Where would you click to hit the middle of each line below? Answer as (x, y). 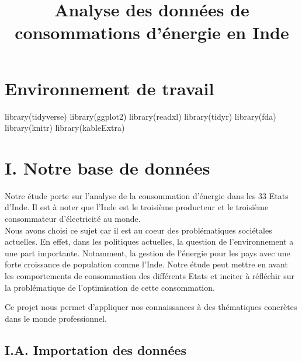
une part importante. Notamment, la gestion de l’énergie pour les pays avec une (147, 253)
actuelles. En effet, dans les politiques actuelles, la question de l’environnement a (149, 241)
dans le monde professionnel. (56, 318)
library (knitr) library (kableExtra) (65, 128)
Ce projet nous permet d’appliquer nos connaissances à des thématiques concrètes (151, 307)
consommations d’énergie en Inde (152, 32)
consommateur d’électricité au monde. (73, 218)
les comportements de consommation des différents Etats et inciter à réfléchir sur (150, 275)
